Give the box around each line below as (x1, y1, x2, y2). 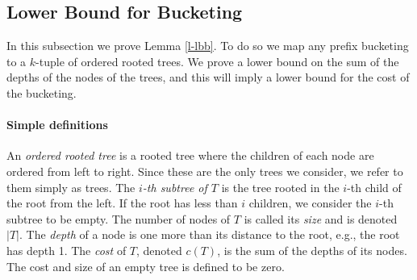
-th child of (347, 178, 402, 195)
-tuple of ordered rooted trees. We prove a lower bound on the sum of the (35, 52, 399, 69)
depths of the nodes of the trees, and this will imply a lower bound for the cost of (6, 69, 410, 86)
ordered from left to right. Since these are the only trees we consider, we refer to (6, 162, 403, 179)
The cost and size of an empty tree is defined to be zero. (6, 257, 285, 274)
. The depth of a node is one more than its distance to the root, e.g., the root (19, 226, 400, 243)
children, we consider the (248, 194, 372, 211)
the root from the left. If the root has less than (6, 194, 238, 211)
